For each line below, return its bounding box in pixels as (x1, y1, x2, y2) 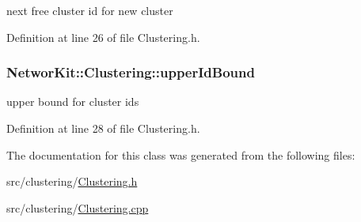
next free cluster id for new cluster (6, 2, 173, 18)
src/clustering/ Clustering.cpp (6, 199, 149, 216)
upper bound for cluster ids (6, 93, 139, 110)
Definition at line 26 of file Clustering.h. (6, 28, 200, 45)
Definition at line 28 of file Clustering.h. (6, 120, 200, 136)
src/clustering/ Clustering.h (6, 173, 138, 190)
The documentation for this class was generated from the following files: (6, 146, 355, 163)
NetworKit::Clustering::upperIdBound (6, 62, 255, 82)
